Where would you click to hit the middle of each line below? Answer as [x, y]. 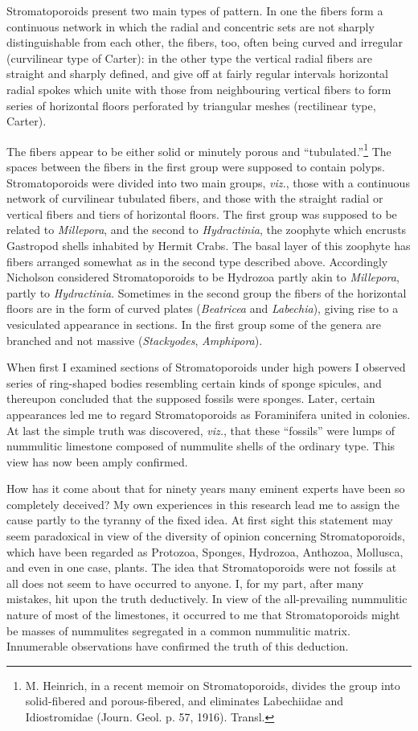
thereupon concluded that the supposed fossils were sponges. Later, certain [191, 398]
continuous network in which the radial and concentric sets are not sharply [191, 26]
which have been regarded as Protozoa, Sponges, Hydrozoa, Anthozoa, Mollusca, [205, 551]
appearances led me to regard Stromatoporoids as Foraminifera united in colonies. [209, 414]
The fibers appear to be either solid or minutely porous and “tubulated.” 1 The [199, 150]
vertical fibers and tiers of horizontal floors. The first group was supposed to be [202, 214]
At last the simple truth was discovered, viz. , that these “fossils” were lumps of [201, 430]
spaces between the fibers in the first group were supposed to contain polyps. [196, 166]
